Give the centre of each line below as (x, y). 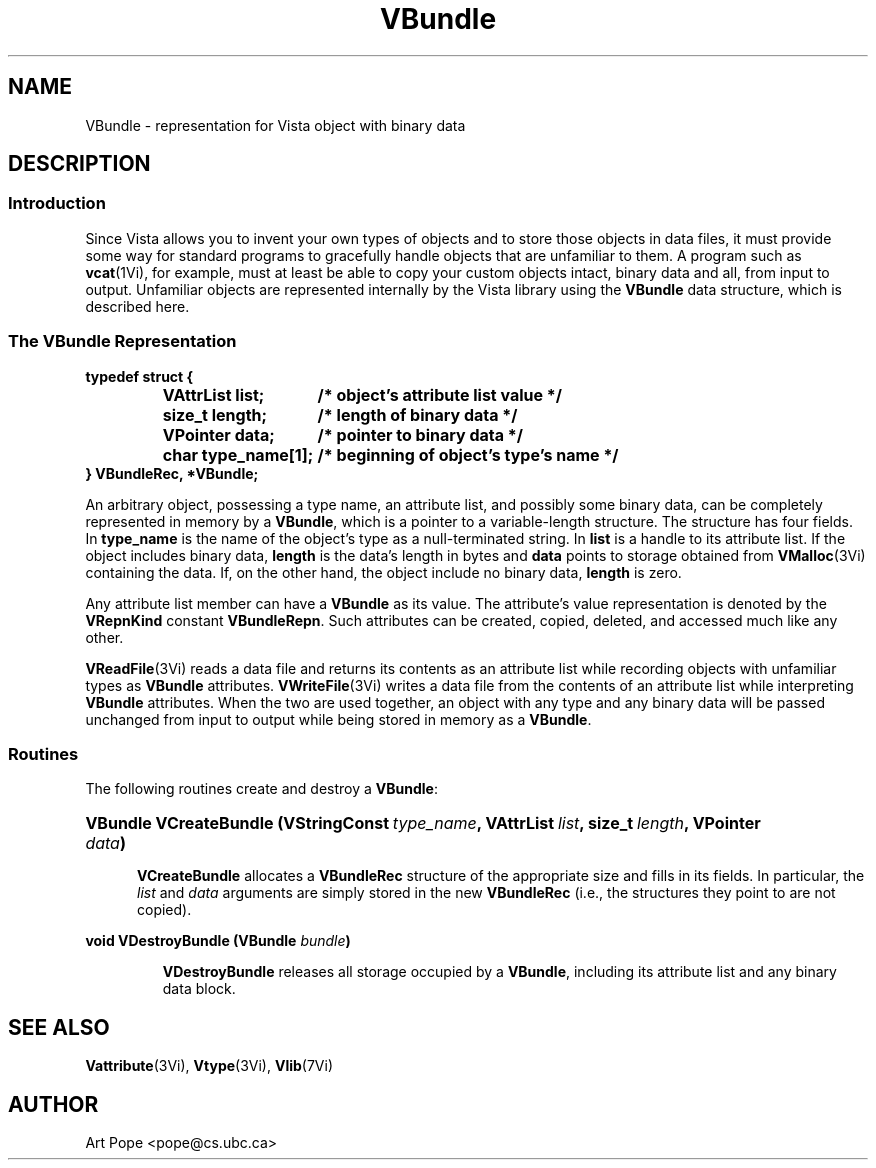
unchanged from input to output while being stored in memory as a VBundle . (338, 719)
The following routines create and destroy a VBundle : (261, 789)
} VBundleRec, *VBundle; (172, 473)
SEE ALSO (59, 1027)
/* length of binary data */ (417, 414)
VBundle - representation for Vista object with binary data (275, 125)
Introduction (57, 203)
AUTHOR (53, 1104)
